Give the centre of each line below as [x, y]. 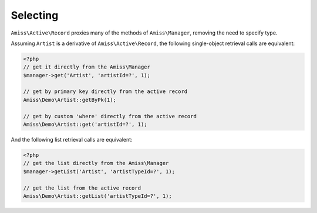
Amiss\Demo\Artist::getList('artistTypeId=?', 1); [98, 196]
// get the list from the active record [82, 188]
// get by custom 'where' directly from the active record [110, 116]
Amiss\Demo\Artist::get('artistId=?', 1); [85, 125]
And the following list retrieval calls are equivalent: [72, 140]
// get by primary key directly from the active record [105, 92]
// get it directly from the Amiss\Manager [87, 67]
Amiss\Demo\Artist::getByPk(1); [70, 100]
